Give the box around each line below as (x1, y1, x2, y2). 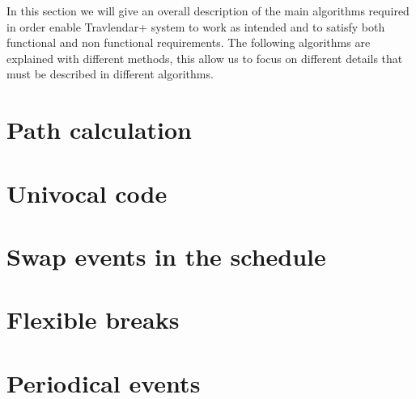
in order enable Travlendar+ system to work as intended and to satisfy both (6, 18, 385, 35)
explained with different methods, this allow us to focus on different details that (6, 49, 403, 66)
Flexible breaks (6, 303, 180, 336)
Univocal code (6, 176, 168, 209)
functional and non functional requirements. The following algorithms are (6, 34, 371, 51)
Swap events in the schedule (6, 239, 326, 272)
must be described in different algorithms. (6, 65, 214, 82)
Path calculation (6, 113, 193, 146)
